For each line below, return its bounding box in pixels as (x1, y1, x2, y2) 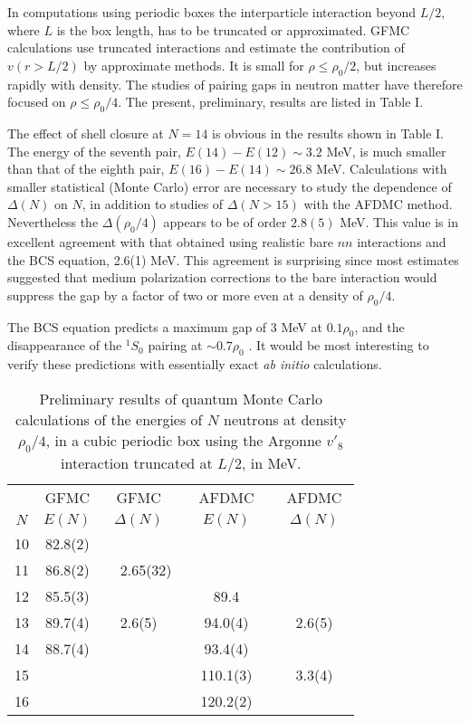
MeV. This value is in (340, 212, 458, 231)
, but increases (356, 55, 436, 74)
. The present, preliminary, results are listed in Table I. (118, 92, 424, 111)
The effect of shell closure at (7, 123, 164, 142)
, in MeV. (241, 452, 302, 473)
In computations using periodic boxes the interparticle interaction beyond (7, 3, 417, 21)
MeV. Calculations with (316, 159, 447, 178)
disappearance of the (7, 336, 122, 355)
